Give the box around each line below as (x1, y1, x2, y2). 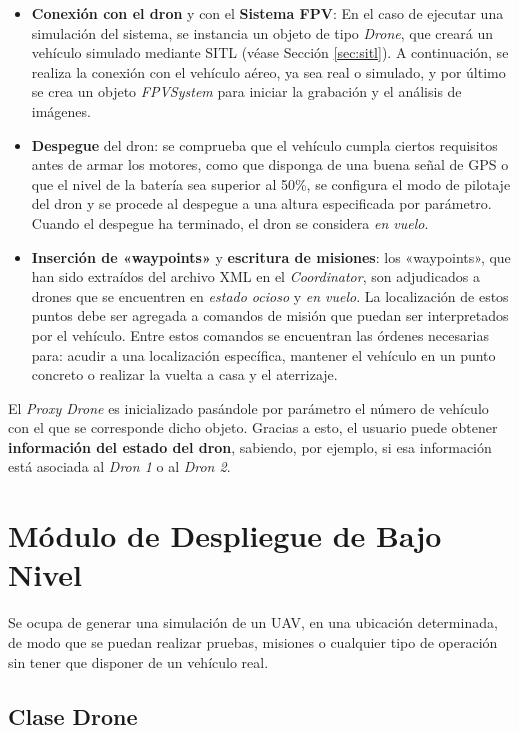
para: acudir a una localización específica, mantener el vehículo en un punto (31, 344, 496, 365)
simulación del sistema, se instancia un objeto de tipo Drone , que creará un (31, 22, 493, 43)
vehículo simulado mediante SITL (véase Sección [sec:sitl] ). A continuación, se (31, 42, 509, 63)
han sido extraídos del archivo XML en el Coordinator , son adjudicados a (31, 266, 480, 287)
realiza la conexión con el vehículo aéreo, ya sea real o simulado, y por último (31, 61, 506, 82)
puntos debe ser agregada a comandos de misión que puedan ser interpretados (31, 305, 509, 326)
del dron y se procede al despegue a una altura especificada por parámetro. (31, 193, 492, 214)
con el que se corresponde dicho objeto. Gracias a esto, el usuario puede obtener (8, 417, 498, 438)
